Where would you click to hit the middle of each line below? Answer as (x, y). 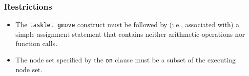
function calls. (36, 43)
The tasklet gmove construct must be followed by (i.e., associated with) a (127, 24)
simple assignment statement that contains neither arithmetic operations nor (130, 34)
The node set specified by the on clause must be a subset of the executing (125, 60)
